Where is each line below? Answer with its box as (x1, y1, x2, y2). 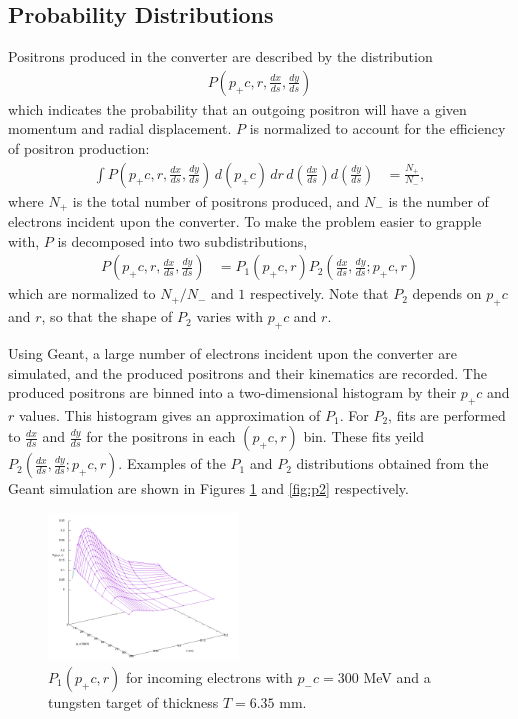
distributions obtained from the (296, 453, 489, 474)
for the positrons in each (86, 426, 236, 447)
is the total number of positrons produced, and (72, 190, 360, 211)
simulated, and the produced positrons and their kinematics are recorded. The (8, 362, 487, 383)
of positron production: (8, 138, 150, 159)
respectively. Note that (250, 283, 389, 304)
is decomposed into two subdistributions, (57, 230, 308, 251)
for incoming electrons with (125, 666, 293, 687)
